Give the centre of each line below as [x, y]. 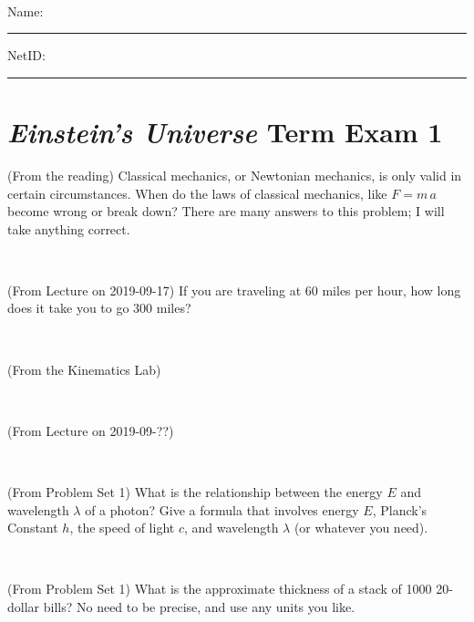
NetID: [26, 55]
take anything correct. [69, 228]
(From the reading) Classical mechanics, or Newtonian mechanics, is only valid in [235, 175]
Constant [33, 528]
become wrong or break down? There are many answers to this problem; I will [226, 211]
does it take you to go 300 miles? [99, 308]
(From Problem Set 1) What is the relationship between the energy [195, 492]
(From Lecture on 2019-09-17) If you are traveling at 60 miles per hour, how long [234, 290]
